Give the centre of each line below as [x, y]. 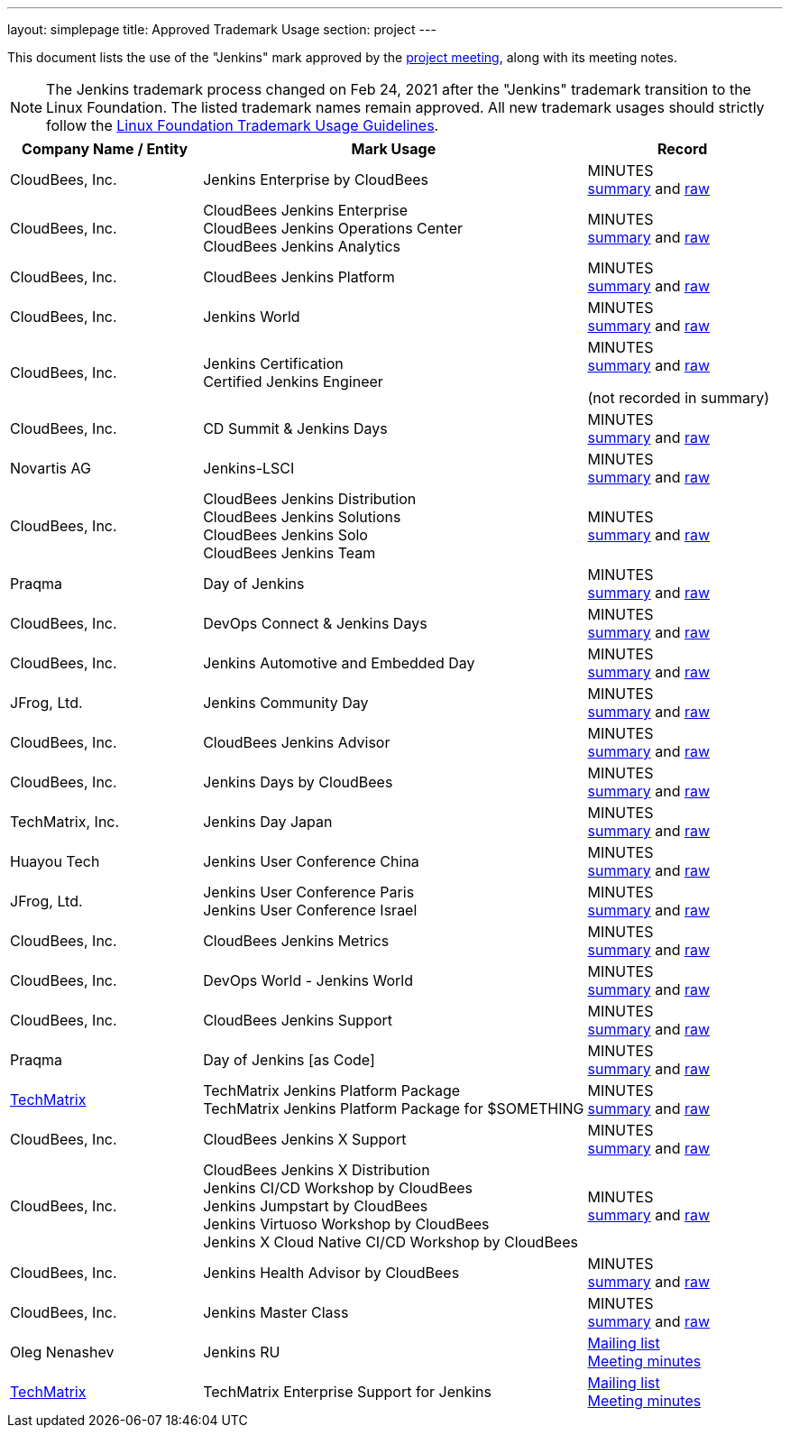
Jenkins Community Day [286, 703]
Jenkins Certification [273, 363]
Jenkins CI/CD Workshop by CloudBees [338, 1188]
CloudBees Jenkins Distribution [310, 499]
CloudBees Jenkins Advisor [297, 742]
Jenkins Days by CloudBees [298, 782]
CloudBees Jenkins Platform [299, 277]
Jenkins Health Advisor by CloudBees [331, 1273]
